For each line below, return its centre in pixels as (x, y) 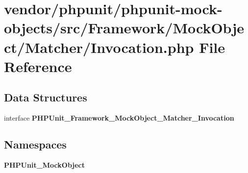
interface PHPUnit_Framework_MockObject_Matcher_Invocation (119, 118)
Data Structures (46, 97)
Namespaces (35, 144)
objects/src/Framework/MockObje (124, 28)
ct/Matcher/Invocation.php (99, 47)
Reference (38, 66)
